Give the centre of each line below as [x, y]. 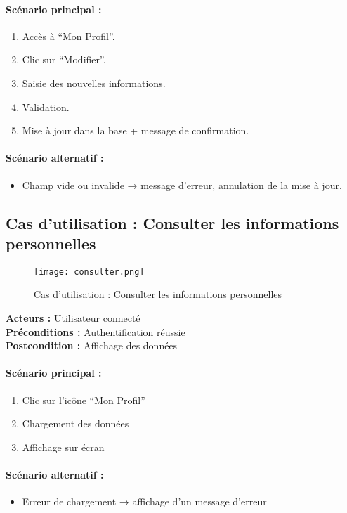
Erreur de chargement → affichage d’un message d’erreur [144, 501]
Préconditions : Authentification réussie [96, 331]
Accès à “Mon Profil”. [68, 35]
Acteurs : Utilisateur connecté [73, 318]
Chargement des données [76, 423]
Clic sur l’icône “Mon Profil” [84, 400]
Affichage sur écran [63, 447]
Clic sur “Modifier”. [64, 59]
